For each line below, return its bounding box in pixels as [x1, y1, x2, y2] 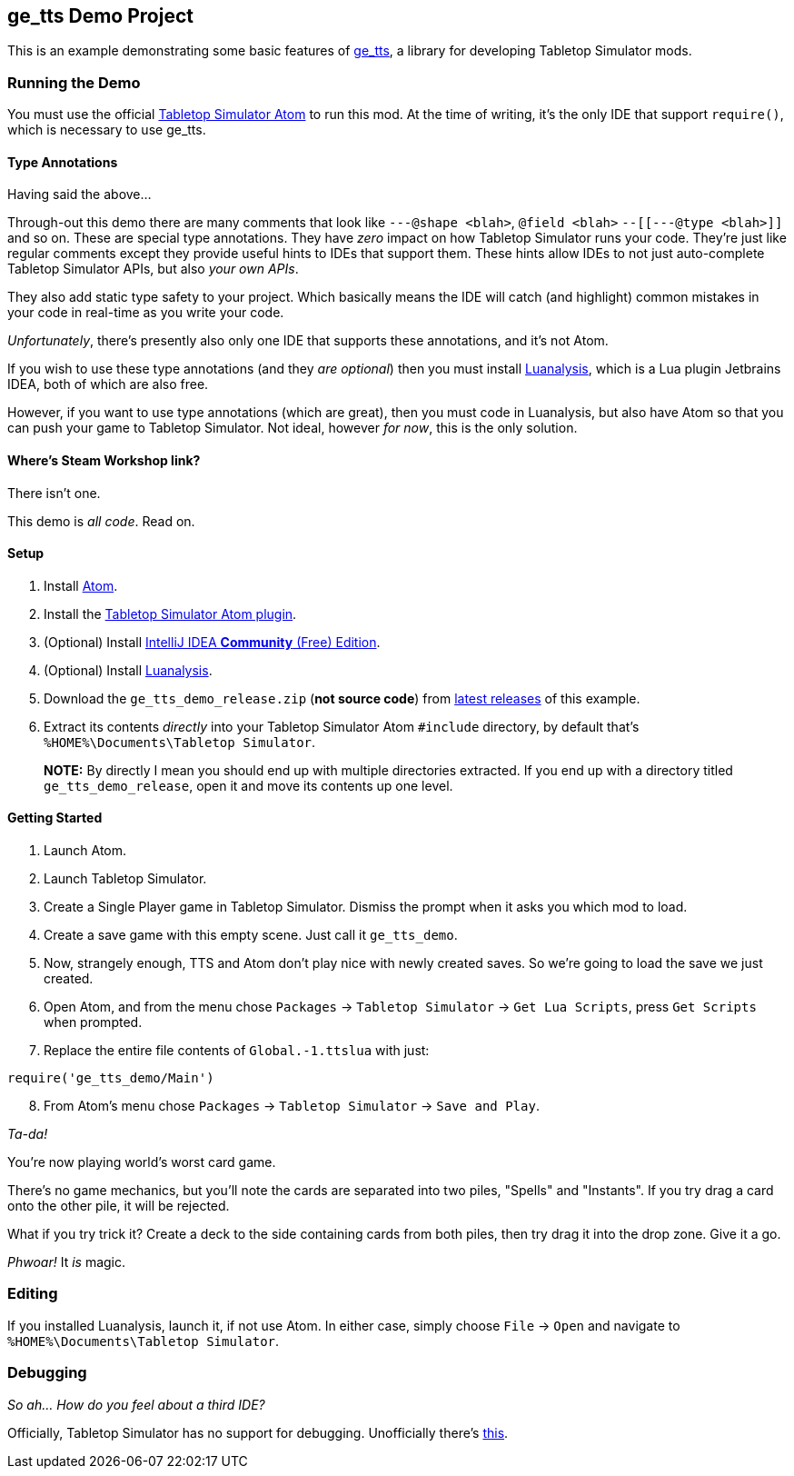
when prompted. [44, 1014, 143, 1031]
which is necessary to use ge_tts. [7, 122, 206, 138]
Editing [7, 1284, 58, 1303]
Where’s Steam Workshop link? [7, 453, 201, 468]
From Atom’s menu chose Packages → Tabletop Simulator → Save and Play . [44, 1098, 540, 1114]
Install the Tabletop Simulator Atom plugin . [44, 605, 297, 622]
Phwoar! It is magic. [7, 1254, 126, 1271]
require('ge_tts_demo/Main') [7, 1071, 214, 1086]
